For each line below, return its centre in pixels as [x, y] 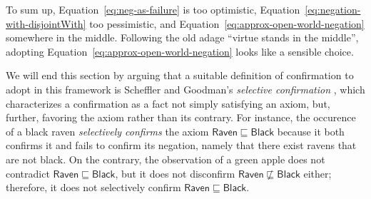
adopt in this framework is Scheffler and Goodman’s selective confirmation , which [185, 89]
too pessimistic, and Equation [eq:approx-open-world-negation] [227, 23]
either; [317, 173]
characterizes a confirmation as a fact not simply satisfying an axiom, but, [168, 103]
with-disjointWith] [46, 23]
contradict [28, 173]
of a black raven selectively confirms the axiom [107, 131]
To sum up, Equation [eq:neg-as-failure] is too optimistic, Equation [153, 9]
